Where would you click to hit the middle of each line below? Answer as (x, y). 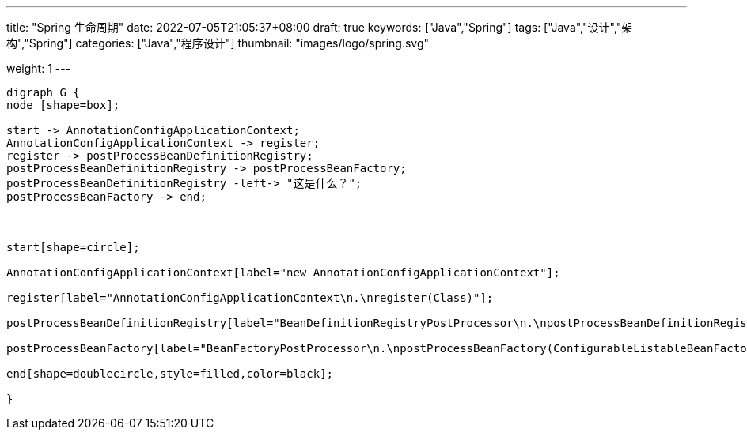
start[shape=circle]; (73, 247)
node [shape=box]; (63, 105)
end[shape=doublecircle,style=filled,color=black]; (170, 374)
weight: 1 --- (39, 68)
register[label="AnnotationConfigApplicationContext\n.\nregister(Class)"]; (250, 298)
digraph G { (43, 92)
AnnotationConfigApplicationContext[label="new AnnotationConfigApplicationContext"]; (283, 272)
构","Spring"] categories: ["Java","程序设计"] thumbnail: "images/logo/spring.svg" (218, 43)
